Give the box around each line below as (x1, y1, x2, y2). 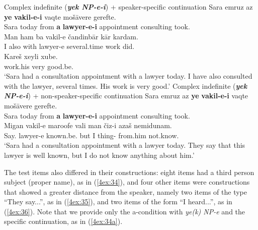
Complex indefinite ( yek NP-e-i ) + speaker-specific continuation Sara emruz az (4, 2, 253, 12)
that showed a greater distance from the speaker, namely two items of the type (4, 186, 247, 197)
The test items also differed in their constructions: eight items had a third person (4, 166, 254, 177)
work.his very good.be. (4, 61, 73, 71)
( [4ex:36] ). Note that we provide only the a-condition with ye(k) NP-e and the (4, 206, 245, 216)
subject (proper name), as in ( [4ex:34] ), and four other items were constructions (4, 177, 250, 187)
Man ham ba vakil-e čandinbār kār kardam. (4, 31, 138, 41)
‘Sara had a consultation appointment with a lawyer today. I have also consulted (4, 71, 252, 81)
